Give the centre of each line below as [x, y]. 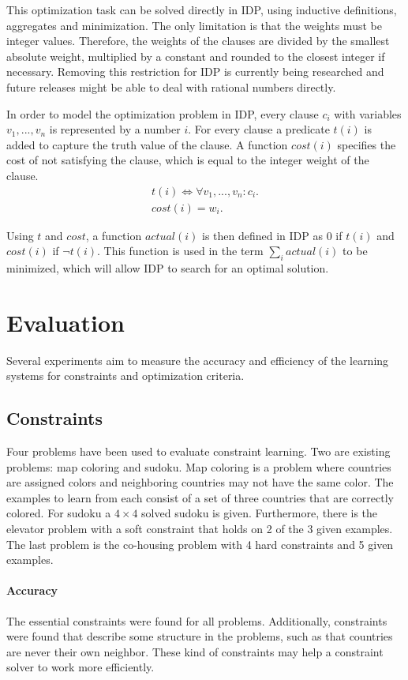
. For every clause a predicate [259, 129]
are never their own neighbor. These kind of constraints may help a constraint [195, 651]
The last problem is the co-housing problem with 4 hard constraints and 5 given [200, 544]
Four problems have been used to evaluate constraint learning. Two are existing [198, 451]
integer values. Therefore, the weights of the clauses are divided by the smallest [198, 41]
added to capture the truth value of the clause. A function [147, 144]
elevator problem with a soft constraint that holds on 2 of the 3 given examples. [200, 529]
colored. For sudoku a [59, 513]
